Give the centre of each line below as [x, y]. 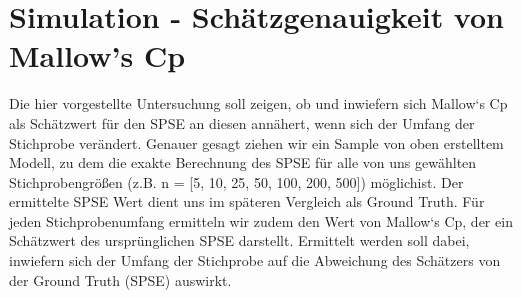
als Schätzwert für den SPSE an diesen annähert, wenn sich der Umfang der [242, 122]
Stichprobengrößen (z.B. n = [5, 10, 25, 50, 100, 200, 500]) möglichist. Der [236, 181]
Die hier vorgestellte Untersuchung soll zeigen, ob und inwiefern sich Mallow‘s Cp [258, 103]
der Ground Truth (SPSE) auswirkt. [120, 279]
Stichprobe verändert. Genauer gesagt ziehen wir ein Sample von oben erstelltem [256, 142]
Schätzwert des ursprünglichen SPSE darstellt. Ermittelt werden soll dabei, [239, 240]
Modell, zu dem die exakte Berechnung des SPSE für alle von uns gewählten [243, 162]
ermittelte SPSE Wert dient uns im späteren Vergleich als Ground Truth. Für [247, 201]
